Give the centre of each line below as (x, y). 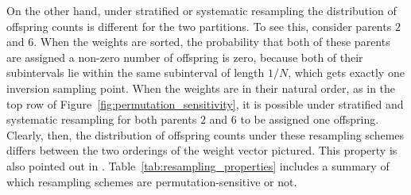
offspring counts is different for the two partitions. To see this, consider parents (199, 26)
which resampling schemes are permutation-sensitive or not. (152, 181)
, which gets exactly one (346, 73)
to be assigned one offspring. (310, 119)
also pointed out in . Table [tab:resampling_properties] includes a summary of (198, 165)
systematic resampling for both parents (102, 119)
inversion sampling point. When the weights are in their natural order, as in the (201, 88)
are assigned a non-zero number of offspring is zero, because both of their (185, 57)
